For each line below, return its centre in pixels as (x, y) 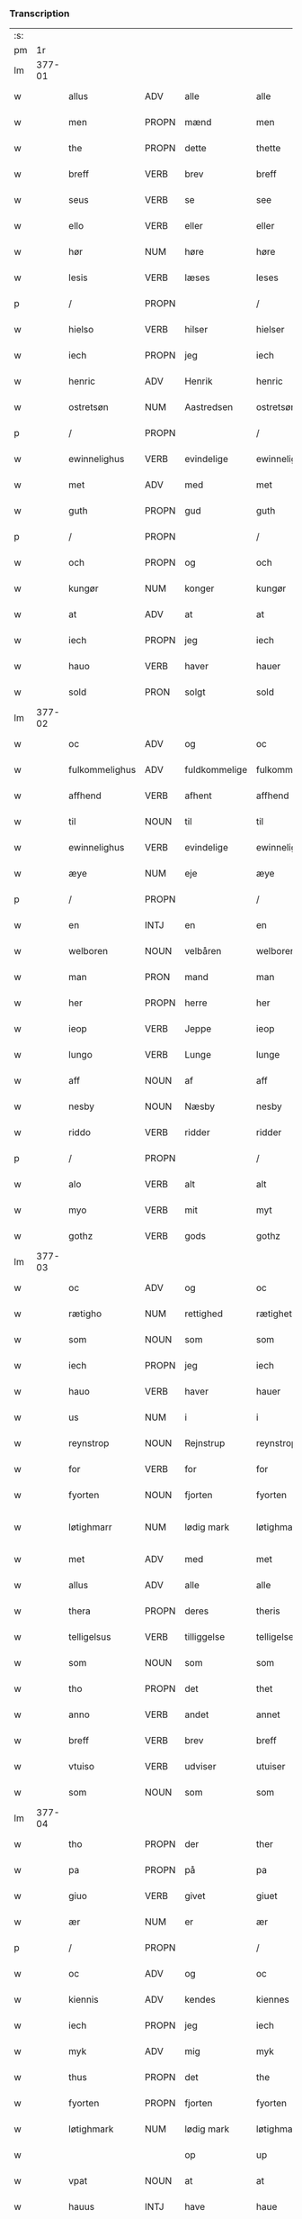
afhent (198, 796)
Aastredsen (209, 407)
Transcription (40, 14)
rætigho (85, 1314)
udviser (200, 1767)
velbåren (203, 951)
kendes (200, 2000)
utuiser (271, 1767)
